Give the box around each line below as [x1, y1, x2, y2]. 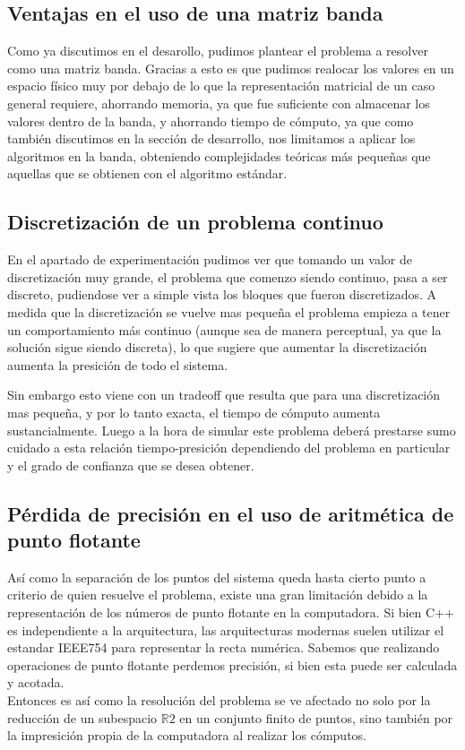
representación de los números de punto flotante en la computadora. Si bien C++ [7, 603, 454, 622]
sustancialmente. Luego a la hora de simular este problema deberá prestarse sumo [7, 420, 456, 439]
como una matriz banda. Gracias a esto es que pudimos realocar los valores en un [7, 58, 454, 77]
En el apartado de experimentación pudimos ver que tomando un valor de [7, 250, 412, 269]
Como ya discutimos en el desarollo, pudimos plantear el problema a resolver [7, 41, 428, 60]
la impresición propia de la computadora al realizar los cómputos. [7, 726, 366, 745]
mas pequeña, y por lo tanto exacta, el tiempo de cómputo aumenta [7, 402, 381, 421]
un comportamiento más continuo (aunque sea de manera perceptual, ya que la [7, 320, 442, 339]
